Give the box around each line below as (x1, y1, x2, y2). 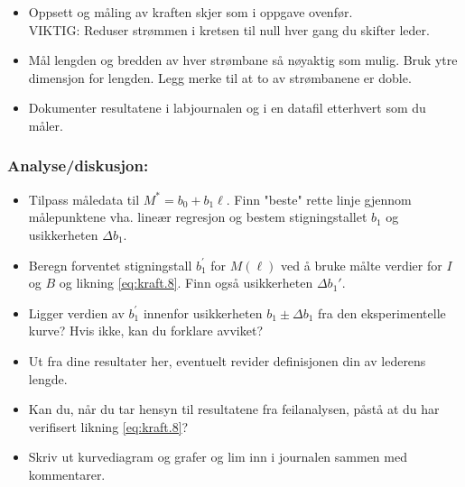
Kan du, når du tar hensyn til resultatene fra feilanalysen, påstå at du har (28, 400, 440, 418)
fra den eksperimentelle (318, 303, 446, 322)
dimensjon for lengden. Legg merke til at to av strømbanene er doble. (28, 68, 412, 87)
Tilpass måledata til (28, 189, 140, 208)
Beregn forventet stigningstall (28, 255, 192, 274)
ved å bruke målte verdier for (281, 255, 442, 274)
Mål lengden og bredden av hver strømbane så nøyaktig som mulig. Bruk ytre (28, 51, 458, 69)
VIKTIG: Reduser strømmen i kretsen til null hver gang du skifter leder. (28, 20, 430, 39)
